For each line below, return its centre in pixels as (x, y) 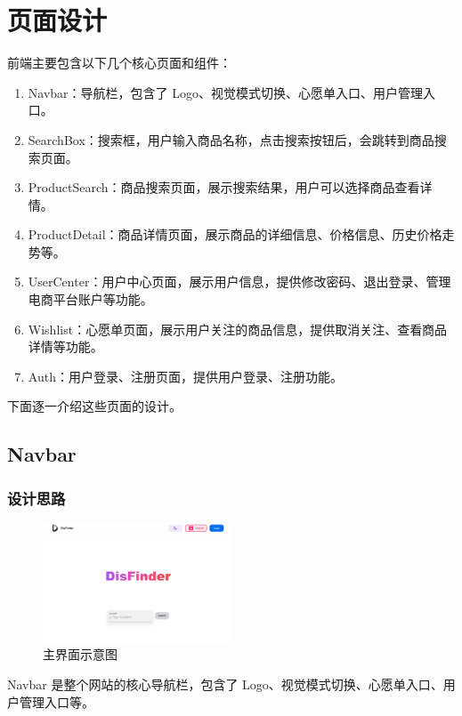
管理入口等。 (57, 701)
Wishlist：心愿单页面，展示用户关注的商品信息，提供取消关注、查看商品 (238, 329)
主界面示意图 (80, 654)
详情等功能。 (65, 346)
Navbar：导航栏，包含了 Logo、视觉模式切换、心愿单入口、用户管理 (225, 92)
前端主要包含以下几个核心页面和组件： (119, 63)
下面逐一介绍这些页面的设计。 (94, 406)
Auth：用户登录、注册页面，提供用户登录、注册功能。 (185, 376)
